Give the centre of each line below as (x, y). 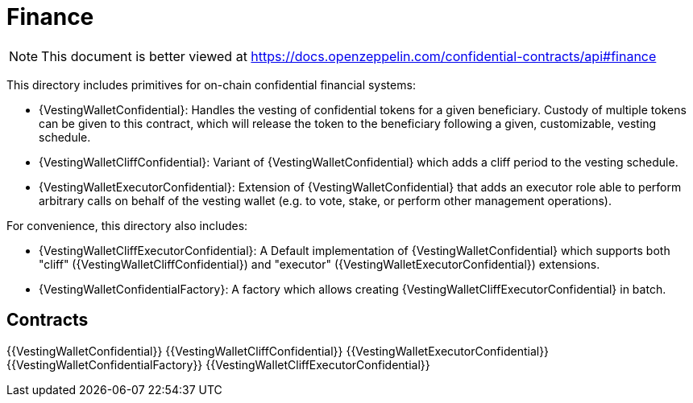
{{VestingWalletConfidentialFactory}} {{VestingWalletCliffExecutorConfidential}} (218, 364)
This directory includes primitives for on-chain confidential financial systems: (211, 84)
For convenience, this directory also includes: (127, 225)
